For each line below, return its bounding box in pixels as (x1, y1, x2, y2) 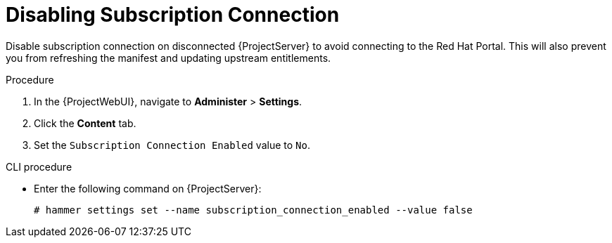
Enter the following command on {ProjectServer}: (34, 182, 262, 195)
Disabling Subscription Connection (6, 3, 340, 27)
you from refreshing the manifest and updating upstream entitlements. (6, 51, 331, 64)
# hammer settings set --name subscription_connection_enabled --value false (34, 204, 473, 216)
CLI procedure (6, 160, 72, 173)
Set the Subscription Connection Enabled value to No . (34, 138, 310, 151)
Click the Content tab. (34, 117, 136, 129)
